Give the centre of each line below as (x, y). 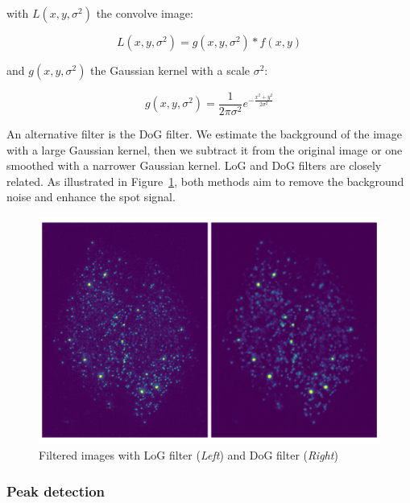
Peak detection (56, 491)
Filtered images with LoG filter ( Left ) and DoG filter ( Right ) (188, 455)
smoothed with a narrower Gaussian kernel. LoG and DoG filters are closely (194, 165)
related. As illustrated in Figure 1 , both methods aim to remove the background (205, 181)
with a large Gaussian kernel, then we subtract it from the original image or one (205, 149)
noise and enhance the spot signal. (91, 197)
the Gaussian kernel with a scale (170, 70)
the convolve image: (145, 13)
